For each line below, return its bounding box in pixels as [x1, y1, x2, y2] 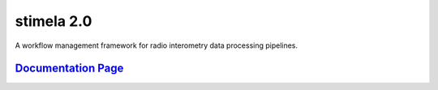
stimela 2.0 [15, 12, 92, 30]
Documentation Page [15, 62, 124, 75]
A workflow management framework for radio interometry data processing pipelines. [15, 41, 298, 50]
